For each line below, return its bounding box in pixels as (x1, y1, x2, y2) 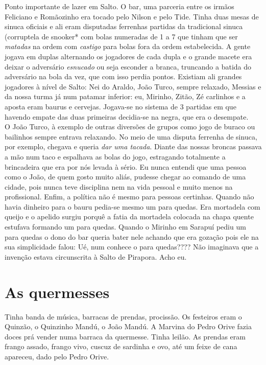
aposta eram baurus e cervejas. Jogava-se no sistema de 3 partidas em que (5, 101, 236, 111)
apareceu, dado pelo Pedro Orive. (5, 351, 109, 361)
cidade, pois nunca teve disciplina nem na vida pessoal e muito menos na (5, 181, 233, 192)
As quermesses (5, 281, 110, 302)
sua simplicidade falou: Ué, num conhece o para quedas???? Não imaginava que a (5, 241, 259, 252)
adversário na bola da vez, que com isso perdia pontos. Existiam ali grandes (5, 71, 242, 82)
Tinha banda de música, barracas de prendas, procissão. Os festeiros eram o (5, 311, 242, 322)
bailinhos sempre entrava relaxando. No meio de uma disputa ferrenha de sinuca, (5, 131, 257, 142)
